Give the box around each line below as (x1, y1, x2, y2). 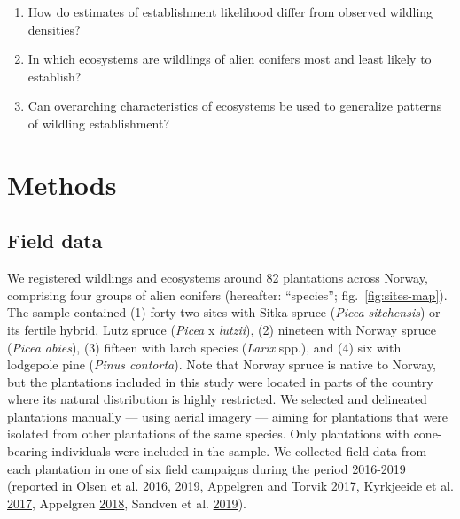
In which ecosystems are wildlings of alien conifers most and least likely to (27, 50, 432, 68)
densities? (27, 19, 81, 38)
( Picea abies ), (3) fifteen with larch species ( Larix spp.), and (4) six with (7, 337, 402, 356)
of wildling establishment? (27, 113, 170, 132)
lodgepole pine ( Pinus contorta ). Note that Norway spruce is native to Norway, (7, 355, 437, 374)
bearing (7, 442, 48, 461)
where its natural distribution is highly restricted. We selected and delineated (7, 390, 427, 408)
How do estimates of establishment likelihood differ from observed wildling (27, 3, 433, 20)
